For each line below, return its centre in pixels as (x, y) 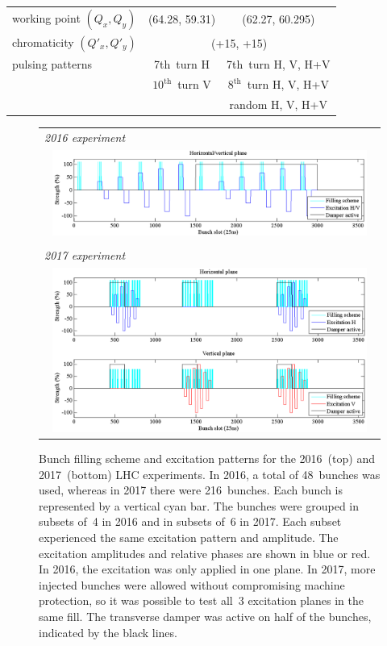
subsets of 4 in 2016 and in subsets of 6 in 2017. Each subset (190, 521)
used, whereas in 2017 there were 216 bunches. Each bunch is (191, 490)
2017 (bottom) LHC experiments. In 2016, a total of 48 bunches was (210, 474)
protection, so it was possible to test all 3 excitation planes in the (201, 600)
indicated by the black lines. (108, 632)
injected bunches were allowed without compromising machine (192, 584)
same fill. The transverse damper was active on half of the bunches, (205, 616)
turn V (194, 84)
